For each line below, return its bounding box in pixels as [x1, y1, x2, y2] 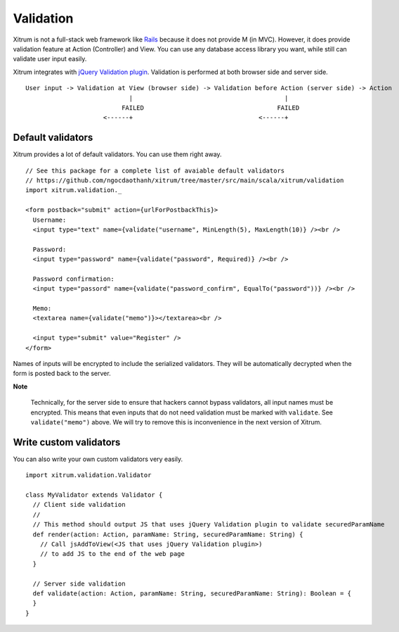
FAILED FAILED [122, 103, 300, 112]
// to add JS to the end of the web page [39, 550, 185, 558]
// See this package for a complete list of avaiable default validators [25, 166, 285, 175]
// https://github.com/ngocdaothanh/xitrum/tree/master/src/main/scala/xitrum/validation [25, 176, 344, 184]
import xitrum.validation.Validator [25, 472, 152, 479]
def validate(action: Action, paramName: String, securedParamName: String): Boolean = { [32, 589, 351, 598]
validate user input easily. [13, 55, 87, 63]
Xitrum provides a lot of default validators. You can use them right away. [13, 150, 222, 158]
